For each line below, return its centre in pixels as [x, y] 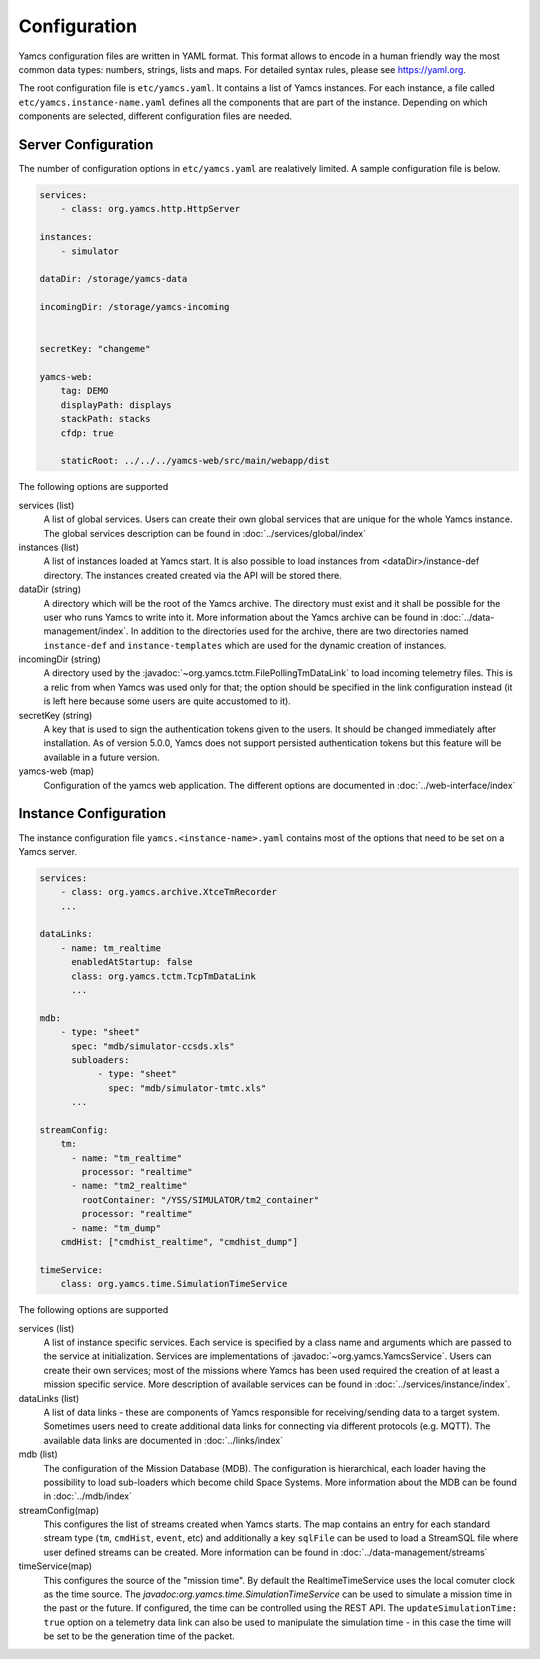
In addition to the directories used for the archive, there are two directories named [299, 631]
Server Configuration [86, 144]
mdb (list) [38, 1454]
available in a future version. [101, 757]
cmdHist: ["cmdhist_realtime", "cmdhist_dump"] [179, 1242]
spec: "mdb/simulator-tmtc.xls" [187, 1088]
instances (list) [49, 547]
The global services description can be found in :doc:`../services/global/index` [205, 533]
